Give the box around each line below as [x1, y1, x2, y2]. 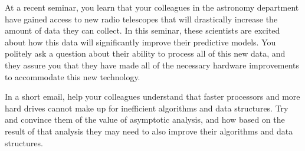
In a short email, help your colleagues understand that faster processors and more [5, 90, 300, 103]
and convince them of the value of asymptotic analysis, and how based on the [5, 113, 285, 126]
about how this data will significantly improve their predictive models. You [5, 35, 276, 48]
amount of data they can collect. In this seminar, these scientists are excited [5, 24, 280, 37]
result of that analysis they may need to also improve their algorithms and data [5, 124, 293, 137]
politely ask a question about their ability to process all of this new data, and [5, 47, 286, 60]
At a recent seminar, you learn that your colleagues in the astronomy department [5, 1, 299, 13]
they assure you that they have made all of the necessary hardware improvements [5, 58, 300, 71]
